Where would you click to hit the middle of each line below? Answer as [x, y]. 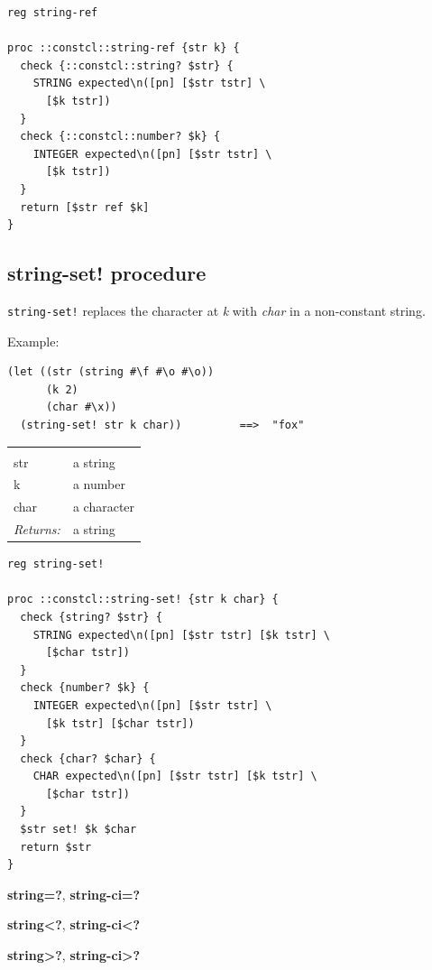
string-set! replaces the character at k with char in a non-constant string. [216, 310]
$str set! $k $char [78, 830]
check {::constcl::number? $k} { [120, 137]
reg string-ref [53, 13]
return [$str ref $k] [85, 207]
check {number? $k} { [85, 688]
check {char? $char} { [88, 758]
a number [99, 484]
